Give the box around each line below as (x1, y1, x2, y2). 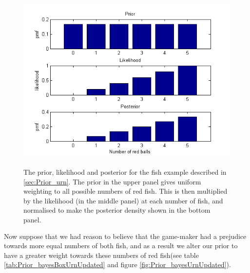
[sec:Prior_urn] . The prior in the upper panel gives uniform (23, 176, 201, 186)
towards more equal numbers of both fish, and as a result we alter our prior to (4, 240, 238, 251)
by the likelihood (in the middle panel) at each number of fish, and (23, 195, 223, 205)
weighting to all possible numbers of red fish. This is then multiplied (23, 186, 228, 196)
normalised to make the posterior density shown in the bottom (23, 205, 211, 215)
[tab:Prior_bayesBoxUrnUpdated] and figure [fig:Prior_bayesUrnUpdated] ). (4, 259, 231, 270)
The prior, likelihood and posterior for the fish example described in (23, 167, 227, 177)
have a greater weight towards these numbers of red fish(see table (4, 250, 199, 260)
